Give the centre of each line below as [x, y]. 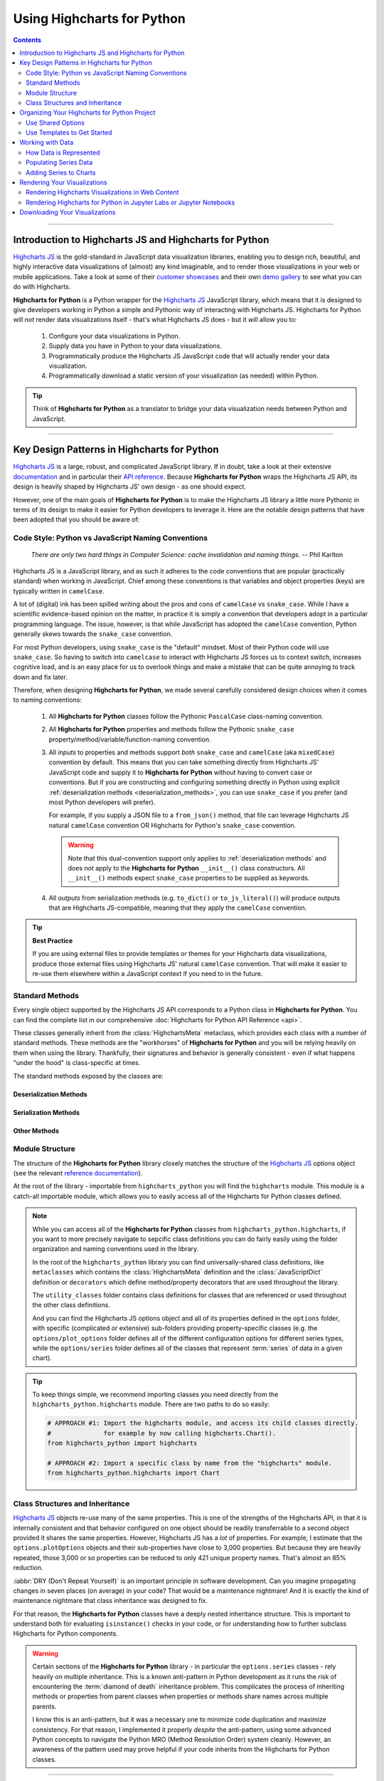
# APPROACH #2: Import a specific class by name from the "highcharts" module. [190, 1463]
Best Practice [53, 940]
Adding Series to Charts [61, 172]
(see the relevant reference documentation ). [78, 1173]
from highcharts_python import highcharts [122, 1443]
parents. [44, 1706]
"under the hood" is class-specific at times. [77, 1063]
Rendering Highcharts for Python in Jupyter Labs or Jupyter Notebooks [130, 202]
